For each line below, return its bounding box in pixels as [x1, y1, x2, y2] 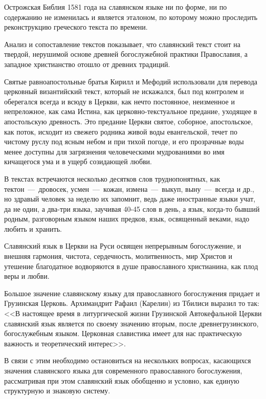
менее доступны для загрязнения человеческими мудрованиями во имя [4, 146, 225, 157]
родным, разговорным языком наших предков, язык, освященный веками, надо [4, 213, 250, 224]
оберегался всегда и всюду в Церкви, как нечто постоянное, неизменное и [4, 96, 235, 106]
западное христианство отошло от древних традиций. [4, 58, 170, 69]
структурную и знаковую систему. [4, 385, 110, 396]
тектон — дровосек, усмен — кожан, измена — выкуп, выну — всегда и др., [4, 183, 254, 194]
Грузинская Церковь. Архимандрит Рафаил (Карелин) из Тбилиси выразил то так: [4, 298, 260, 308]
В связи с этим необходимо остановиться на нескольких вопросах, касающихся [4, 355, 251, 366]
